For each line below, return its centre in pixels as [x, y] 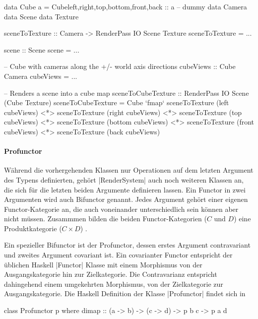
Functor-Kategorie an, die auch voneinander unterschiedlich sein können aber [121, 209]
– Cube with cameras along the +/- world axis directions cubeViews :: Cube [120, 66]
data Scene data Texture [41, 16]
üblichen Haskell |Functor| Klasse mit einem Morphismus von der [103, 264]
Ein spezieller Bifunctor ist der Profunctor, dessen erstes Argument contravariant [127, 245]
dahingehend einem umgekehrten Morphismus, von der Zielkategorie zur [114, 284]
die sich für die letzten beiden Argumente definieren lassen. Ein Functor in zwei [125, 189]
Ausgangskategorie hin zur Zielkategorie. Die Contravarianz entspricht [111, 274]
